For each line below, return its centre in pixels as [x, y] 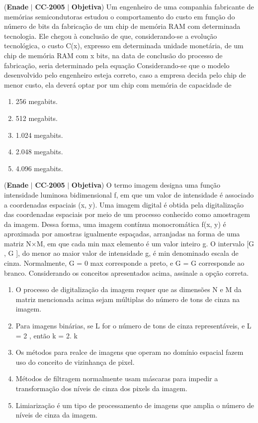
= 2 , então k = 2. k [46, 335]
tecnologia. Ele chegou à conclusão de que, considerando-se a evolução [111, 36]
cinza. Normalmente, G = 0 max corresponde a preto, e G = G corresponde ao [124, 263]
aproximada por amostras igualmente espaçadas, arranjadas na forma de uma [122, 234]
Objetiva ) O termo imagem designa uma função [146, 185]
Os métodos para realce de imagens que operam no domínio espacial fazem [129, 352]
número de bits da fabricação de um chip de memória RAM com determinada [122, 26]
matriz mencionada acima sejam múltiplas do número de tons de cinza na [128, 299]
